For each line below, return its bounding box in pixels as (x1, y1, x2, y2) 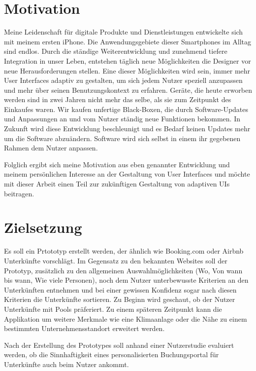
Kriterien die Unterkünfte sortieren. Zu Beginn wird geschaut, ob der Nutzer (4, 294, 235, 304)
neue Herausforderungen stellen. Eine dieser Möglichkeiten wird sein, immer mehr (4, 65, 251, 75)
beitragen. (4, 188, 34, 198)
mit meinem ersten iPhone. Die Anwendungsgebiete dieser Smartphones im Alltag (4, 36, 252, 46)
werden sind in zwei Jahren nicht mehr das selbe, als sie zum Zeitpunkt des (4, 94, 231, 105)
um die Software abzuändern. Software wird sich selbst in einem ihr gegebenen (4, 133, 241, 143)
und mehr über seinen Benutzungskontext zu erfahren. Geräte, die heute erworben (4, 84, 252, 95)
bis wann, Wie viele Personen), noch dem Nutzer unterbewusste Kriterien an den (4, 275, 249, 285)
